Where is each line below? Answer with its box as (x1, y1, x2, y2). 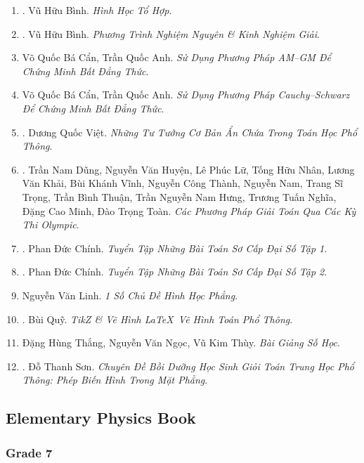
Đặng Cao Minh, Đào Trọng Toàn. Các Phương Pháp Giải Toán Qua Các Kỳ (22, 203, 356, 218)
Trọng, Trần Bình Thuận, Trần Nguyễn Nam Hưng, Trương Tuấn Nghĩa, (22, 189, 337, 204)
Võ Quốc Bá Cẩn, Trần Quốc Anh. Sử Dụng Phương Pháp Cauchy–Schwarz (22, 87, 350, 102)
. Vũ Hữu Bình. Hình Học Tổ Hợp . (22, 3, 172, 17)
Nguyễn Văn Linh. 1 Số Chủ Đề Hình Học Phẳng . (22, 287, 238, 302)
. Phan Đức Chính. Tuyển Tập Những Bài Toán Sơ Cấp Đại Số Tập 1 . (22, 240, 327, 255)
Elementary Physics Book (6, 407, 196, 429)
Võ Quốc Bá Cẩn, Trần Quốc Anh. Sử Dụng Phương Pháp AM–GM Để (22, 50, 331, 65)
